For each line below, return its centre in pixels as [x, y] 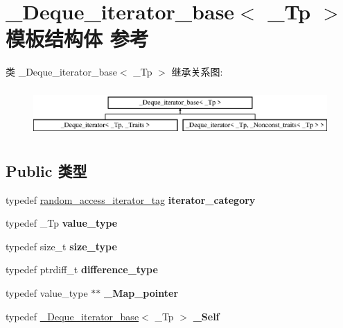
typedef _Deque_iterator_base [72, 316]
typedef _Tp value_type [62, 223]
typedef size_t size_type [61, 246]
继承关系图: [197, 72]
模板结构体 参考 [77, 38]
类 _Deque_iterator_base [61, 72]
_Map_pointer [141, 292]
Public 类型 [46, 170]
